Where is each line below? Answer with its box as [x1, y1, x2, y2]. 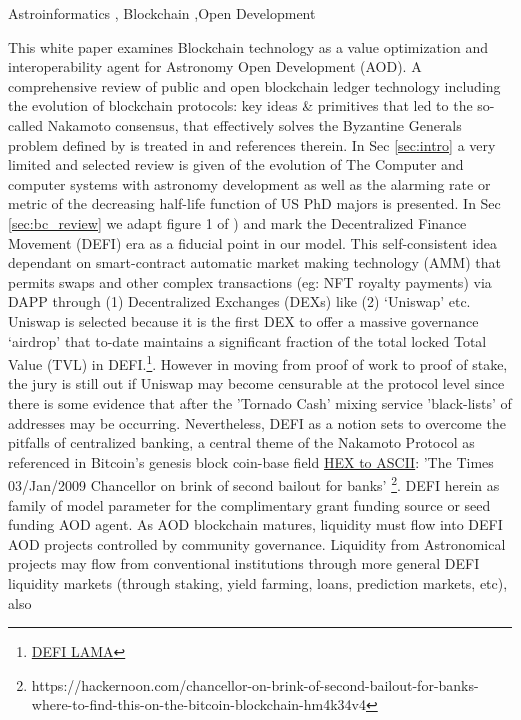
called [8, 114, 43, 135]
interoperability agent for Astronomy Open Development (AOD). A [8, 56, 422, 77]
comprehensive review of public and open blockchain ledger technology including [8, 75, 501, 96]
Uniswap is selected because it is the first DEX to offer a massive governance [8, 310, 479, 331]
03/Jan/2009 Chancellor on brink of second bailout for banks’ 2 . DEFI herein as [8, 472, 500, 495]
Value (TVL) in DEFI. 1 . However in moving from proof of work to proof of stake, [8, 351, 508, 374]
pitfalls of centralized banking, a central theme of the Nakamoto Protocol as [8, 432, 475, 453]
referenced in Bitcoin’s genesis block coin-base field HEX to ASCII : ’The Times [8, 451, 494, 472]
